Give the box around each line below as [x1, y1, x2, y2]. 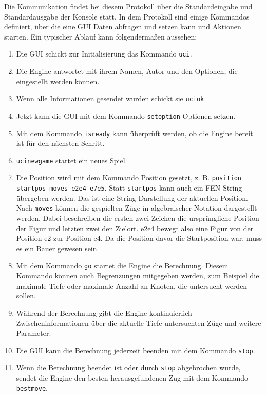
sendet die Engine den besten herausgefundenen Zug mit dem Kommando [16, 372, 248, 383]
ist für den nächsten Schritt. [16, 138, 105, 148]
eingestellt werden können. [16, 76, 100, 86]
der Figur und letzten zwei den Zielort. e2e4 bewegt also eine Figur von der [16, 222, 254, 233]
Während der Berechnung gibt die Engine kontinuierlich [16, 307, 192, 318]
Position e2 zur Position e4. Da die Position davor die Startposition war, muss [16, 233, 262, 243]
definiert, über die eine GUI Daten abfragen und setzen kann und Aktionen [4, 21, 241, 32]
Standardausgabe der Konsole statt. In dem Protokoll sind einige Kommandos [4, 11, 250, 22]
